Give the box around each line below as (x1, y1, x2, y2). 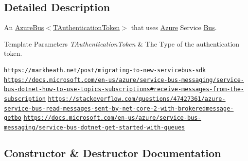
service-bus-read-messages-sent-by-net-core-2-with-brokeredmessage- (4, 105, 234, 112)
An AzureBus (4, 22, 44, 32)
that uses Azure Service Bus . (131, 22, 217, 32)
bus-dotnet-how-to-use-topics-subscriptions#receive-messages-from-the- (4, 86, 244, 93)
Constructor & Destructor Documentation (4, 145, 221, 160)
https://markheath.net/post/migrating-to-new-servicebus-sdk (4, 66, 206, 74)
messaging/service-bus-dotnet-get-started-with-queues (4, 124, 185, 131)
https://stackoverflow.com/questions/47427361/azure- (48, 95, 226, 102)
